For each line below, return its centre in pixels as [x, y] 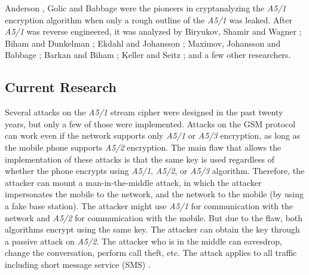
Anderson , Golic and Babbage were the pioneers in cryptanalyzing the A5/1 [146, 8]
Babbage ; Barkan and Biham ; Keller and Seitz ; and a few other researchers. [148, 55]
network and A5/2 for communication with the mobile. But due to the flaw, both [154, 217]
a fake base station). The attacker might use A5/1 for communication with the [149, 205]
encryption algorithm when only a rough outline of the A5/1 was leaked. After [149, 19]
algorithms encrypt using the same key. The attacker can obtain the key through [152, 229]
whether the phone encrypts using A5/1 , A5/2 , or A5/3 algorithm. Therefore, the [155, 171]
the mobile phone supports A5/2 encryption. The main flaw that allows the [143, 147]
